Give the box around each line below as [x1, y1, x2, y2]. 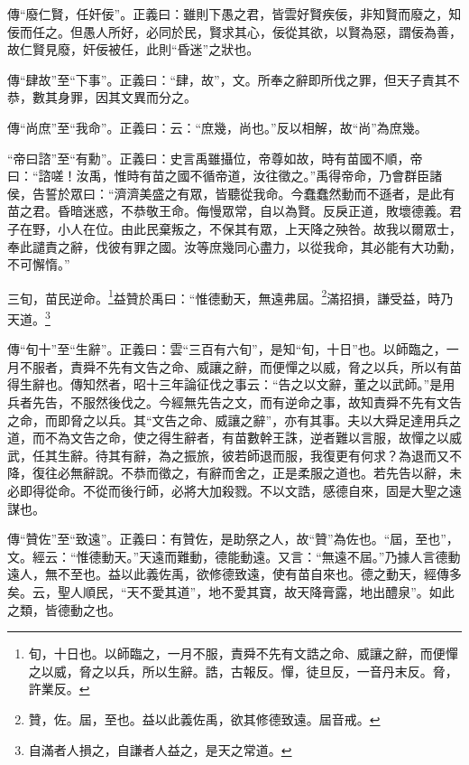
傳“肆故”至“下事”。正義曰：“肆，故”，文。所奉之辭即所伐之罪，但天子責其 [7, 70, 447, 89]
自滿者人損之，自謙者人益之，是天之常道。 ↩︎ [28, 740, 292, 759]
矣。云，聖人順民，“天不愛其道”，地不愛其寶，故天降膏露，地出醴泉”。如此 [7, 582, 455, 601]
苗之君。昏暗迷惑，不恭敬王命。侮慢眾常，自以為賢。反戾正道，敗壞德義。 [7, 201, 449, 220]
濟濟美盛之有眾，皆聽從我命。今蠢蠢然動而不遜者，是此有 [114, 183, 455, 202]
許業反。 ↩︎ [28, 679, 90, 698]
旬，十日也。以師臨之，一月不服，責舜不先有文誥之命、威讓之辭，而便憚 [28, 644, 458, 663]
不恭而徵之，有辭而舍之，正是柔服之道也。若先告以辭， [120, 463, 449, 482]
